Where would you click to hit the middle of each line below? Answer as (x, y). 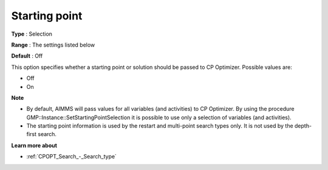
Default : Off (27, 56)
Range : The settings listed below (53, 45)
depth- (303, 126)
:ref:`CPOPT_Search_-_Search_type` (71, 157)
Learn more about (34, 145)
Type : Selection (32, 34)
